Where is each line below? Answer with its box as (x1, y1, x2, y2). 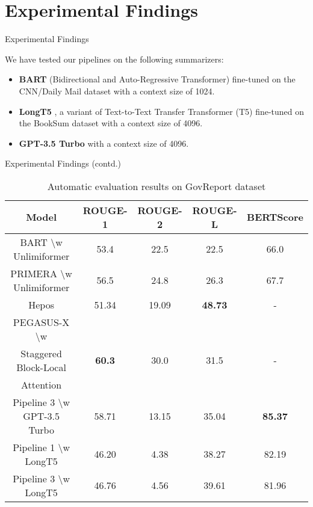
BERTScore (247, 210, 303, 224)
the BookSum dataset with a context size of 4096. (19, 117, 203, 129)
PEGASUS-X (13, 315, 70, 329)
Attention (21, 377, 62, 392)
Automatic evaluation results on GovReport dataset (47, 179, 266, 193)
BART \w (20, 235, 63, 249)
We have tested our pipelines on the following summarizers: (5, 52, 224, 65)
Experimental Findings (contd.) (5, 157, 122, 170)
